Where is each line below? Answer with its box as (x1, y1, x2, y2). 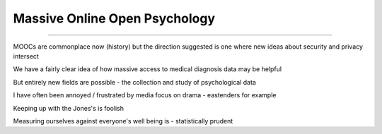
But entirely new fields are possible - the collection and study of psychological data (13, 78, 256, 86)
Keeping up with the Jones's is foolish (13, 104, 124, 112)
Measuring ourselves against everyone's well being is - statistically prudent (13, 116, 233, 125)
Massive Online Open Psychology (13, 11, 216, 26)
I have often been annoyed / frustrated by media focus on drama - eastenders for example (13, 91, 277, 99)
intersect (13, 51, 39, 60)
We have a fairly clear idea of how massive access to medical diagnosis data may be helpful (13, 65, 282, 73)
